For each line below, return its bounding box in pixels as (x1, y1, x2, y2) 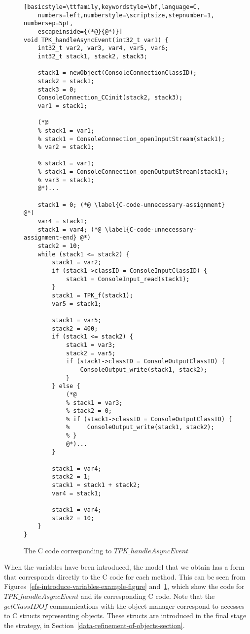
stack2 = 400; (52, 325, 98, 332)
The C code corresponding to (24, 545, 112, 555)
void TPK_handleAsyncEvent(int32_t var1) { (24, 36, 169, 44)
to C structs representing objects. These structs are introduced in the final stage (4, 610, 247, 621)
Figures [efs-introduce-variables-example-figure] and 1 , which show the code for (4, 581, 245, 591)
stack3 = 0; (37, 86, 77, 93)
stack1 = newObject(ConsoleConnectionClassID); (37, 69, 197, 77)
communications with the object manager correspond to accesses (50, 600, 245, 611)
